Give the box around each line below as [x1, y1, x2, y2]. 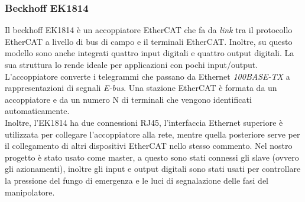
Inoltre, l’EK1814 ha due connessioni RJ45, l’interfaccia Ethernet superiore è [5, 116, 283, 128]
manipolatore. [5, 185, 55, 198]
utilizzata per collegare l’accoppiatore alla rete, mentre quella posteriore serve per [5, 128, 300, 140]
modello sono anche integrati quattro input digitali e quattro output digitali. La [5, 47, 294, 59]
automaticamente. [5, 105, 70, 117]
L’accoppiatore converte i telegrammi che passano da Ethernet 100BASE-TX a [5, 70, 290, 82]
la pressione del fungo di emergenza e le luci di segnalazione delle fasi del [5, 174, 269, 186]
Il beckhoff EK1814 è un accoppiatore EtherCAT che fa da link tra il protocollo [5, 24, 293, 36]
